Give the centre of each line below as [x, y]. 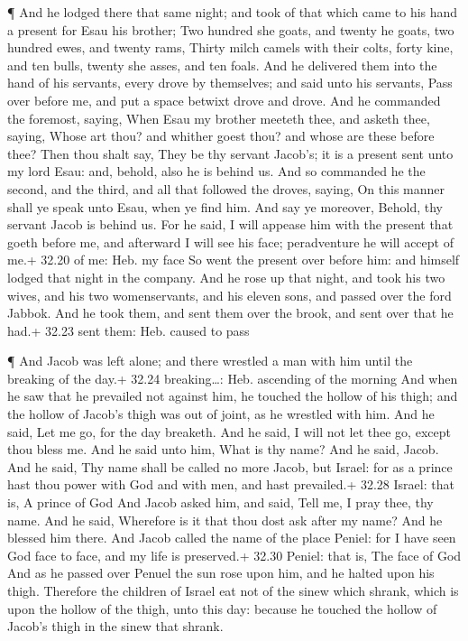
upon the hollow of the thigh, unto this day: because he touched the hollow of [222, 608]
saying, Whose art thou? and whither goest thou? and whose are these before [221, 136]
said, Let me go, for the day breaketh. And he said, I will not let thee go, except [229, 431]
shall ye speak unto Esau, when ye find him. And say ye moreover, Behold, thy [225, 206]
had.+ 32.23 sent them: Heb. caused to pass [128, 330]
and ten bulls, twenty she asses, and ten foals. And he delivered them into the [222, 65]
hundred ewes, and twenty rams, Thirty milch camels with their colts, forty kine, [230, 47]
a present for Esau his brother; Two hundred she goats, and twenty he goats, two [231, 29]
